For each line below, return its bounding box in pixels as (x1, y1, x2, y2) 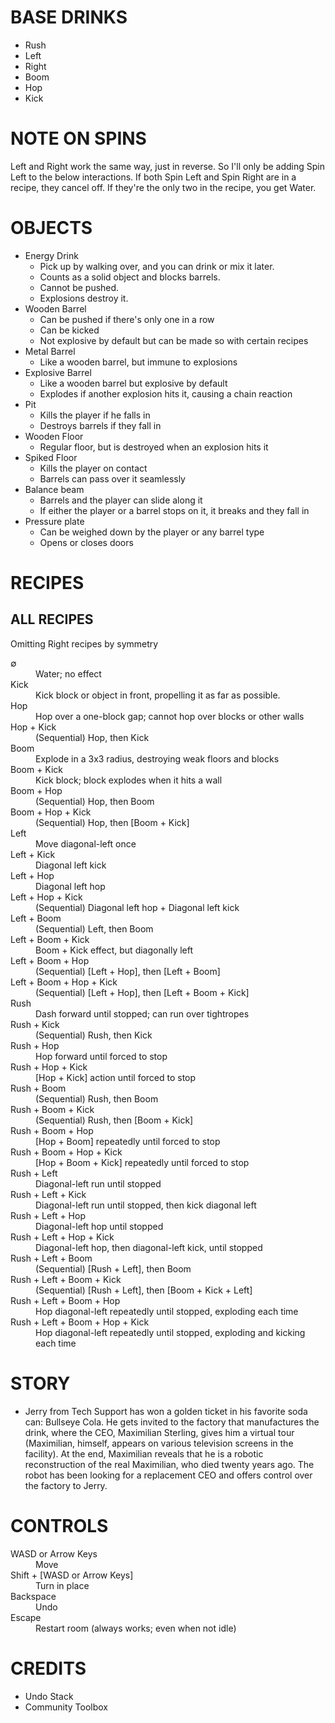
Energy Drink (24, 249, 79, 261)
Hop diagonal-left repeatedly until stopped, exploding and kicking (35, 1326, 306, 1338)
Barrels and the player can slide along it (39, 494, 203, 506)
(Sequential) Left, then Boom (35, 922, 154, 935)
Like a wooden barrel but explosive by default (39, 377, 228, 389)
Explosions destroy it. (39, 292, 129, 304)
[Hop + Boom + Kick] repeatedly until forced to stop (35, 1156, 250, 1168)
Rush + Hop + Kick (10, 1061, 88, 1073)
